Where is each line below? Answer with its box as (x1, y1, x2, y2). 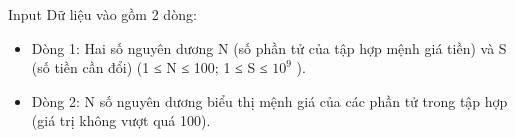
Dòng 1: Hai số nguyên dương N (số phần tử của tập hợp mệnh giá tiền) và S (31, 37, 507, 58)
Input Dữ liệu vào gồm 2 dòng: (8, 4, 197, 24)
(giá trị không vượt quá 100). (31, 110, 211, 131)
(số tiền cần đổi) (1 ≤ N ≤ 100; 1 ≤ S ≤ (31, 57, 268, 78)
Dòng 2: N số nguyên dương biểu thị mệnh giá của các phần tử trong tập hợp (31, 90, 508, 111)
